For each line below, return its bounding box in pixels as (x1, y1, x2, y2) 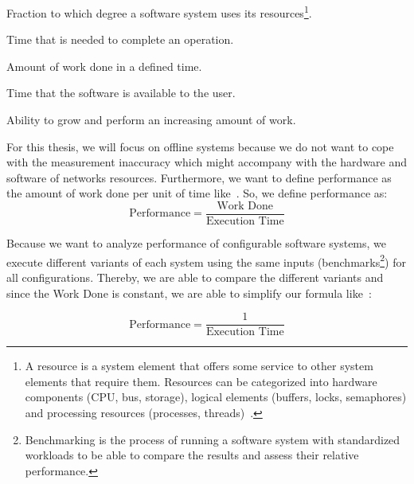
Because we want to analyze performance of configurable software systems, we (6, 235, 387, 252)
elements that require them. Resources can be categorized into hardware (25, 373, 377, 389)
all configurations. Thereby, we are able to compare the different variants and (6, 268, 384, 285)
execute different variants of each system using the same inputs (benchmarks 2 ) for (6, 251, 406, 270)
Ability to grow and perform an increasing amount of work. (6, 111, 296, 128)
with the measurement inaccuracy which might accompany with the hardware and (6, 154, 408, 170)
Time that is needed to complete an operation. (6, 31, 234, 48)
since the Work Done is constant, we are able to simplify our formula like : (6, 284, 372, 301)
